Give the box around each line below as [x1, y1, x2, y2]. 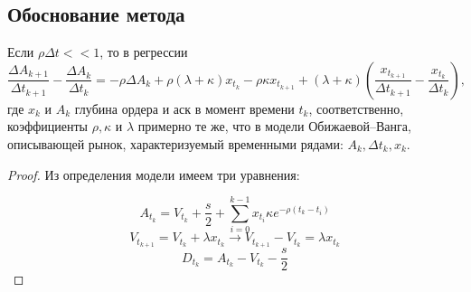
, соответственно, [308, 99, 404, 118]
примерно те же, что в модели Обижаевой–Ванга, [137, 117, 411, 136]
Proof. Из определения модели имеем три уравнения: [7, 165, 300, 184]
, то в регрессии [99, 42, 188, 61]
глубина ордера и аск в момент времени [74, 99, 295, 118]
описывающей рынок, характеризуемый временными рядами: [7, 134, 344, 153]
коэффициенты [7, 117, 88, 136]
